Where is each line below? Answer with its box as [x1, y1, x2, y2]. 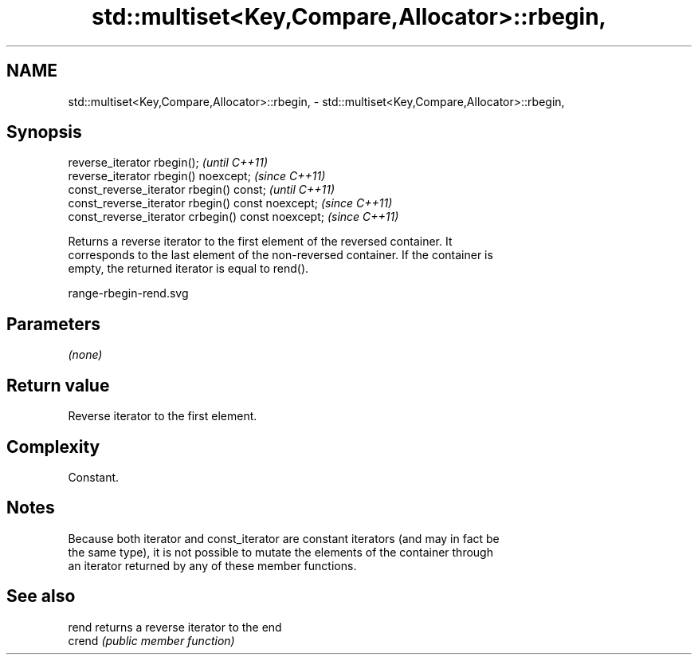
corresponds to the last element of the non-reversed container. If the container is [68, 248, 493, 262]
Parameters [6, 313, 100, 334]
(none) [68, 348, 103, 362]
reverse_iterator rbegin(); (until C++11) [68, 155, 269, 170]
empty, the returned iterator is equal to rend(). [68, 262, 309, 276]
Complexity [6, 436, 100, 457]
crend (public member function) [68, 633, 235, 647]
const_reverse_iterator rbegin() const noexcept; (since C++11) [68, 196, 393, 210]
